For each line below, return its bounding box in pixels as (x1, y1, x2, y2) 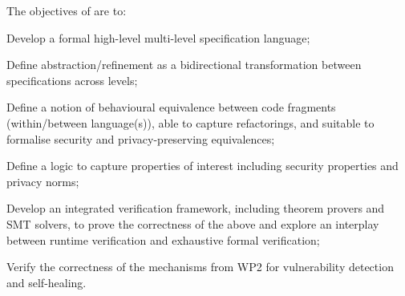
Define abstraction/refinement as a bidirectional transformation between (6, 56, 362, 73)
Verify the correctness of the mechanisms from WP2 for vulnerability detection (6, 258, 394, 275)
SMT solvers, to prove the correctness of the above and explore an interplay (6, 215, 379, 232)
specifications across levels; (6, 71, 138, 88)
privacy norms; (6, 172, 79, 189)
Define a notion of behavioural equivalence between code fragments (6, 99, 336, 116)
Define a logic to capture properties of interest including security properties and (6, 157, 399, 174)
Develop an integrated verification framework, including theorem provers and (6, 200, 385, 217)
